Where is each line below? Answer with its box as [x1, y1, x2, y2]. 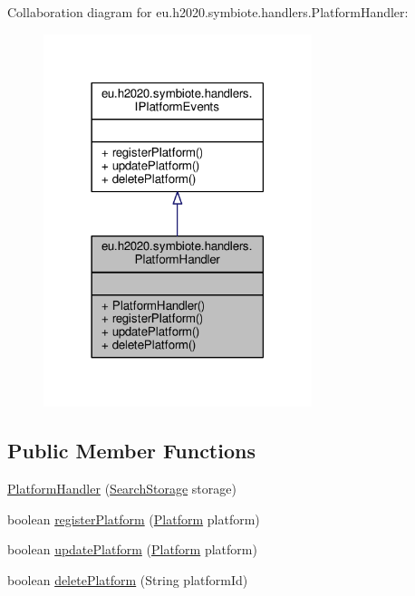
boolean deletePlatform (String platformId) [7, 570, 248, 589]
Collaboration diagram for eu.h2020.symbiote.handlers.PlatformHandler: [7, 3, 409, 21]
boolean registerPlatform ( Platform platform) [7, 509, 260, 528]
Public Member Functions [7, 437, 256, 465]
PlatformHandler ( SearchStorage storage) [7, 479, 236, 498]
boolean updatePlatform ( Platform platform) [7, 540, 257, 559]
